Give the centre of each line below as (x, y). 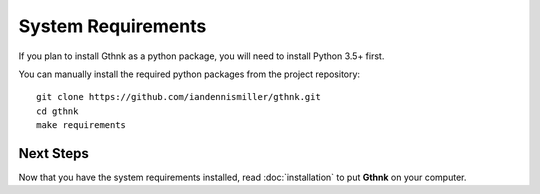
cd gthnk (57, 111)
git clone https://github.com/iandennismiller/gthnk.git (179, 97)
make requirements (81, 125)
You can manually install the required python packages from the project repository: (189, 74)
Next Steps (53, 153)
